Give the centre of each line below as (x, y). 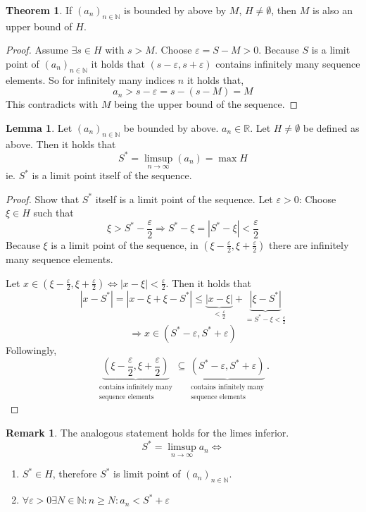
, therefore (75, 474)
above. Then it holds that (61, 144)
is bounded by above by (175, 10)
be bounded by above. (171, 127)
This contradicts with (52, 104)
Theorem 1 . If (39, 10)
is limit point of (147, 474)
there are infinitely (309, 244)
